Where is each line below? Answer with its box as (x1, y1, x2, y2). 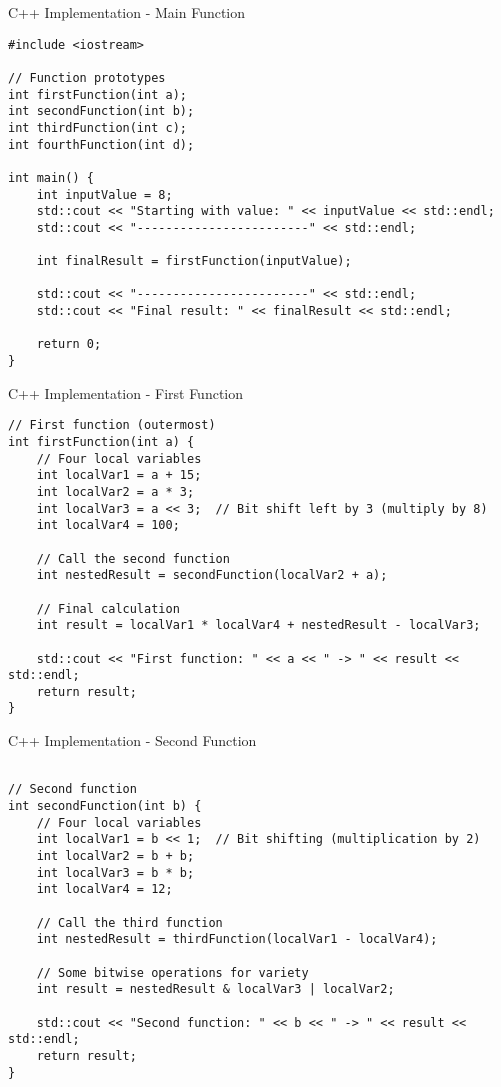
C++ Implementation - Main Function (8, 2, 246, 22)
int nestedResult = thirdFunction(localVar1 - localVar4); (36, 932, 438, 947)
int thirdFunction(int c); (8, 120, 187, 135)
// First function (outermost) (8, 418, 216, 433)
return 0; (36, 337, 102, 352)
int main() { (8, 170, 94, 185)
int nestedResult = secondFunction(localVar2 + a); (36, 568, 388, 583)
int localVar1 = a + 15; (36, 468, 202, 483)
